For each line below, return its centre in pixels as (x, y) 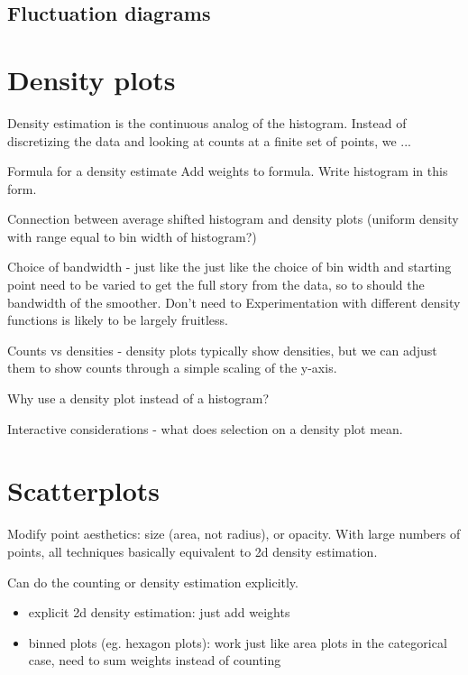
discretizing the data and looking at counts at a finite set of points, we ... (209, 140)
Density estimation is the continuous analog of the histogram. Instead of (207, 122)
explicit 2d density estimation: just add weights (159, 612)
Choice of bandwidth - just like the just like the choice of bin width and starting (229, 267)
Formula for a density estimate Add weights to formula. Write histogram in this (228, 171)
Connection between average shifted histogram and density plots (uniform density (233, 219)
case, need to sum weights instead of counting (155, 660)
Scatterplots (84, 490)
